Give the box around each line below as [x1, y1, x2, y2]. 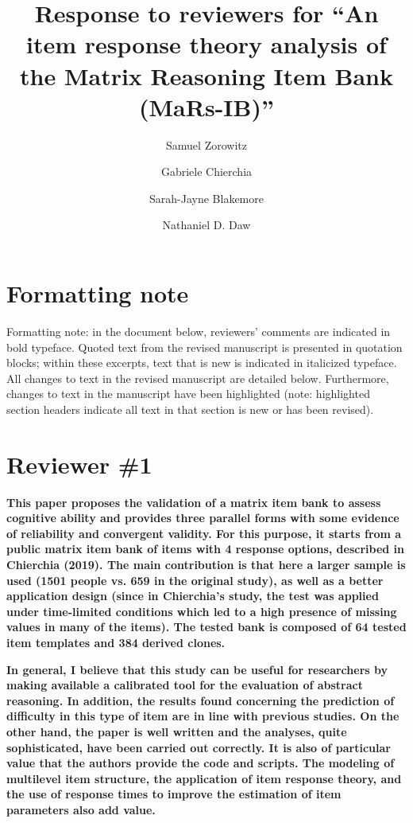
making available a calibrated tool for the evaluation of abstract [6, 677, 363, 693]
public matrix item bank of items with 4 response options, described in [6, 540, 405, 557]
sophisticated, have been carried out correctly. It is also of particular [6, 739, 391, 755]
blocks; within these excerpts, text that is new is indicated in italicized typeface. [6, 354, 397, 371]
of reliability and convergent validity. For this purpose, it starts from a [6, 525, 402, 541]
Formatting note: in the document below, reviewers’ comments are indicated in [6, 323, 391, 339]
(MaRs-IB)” [139, 90, 274, 123]
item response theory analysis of [26, 28, 387, 60]
